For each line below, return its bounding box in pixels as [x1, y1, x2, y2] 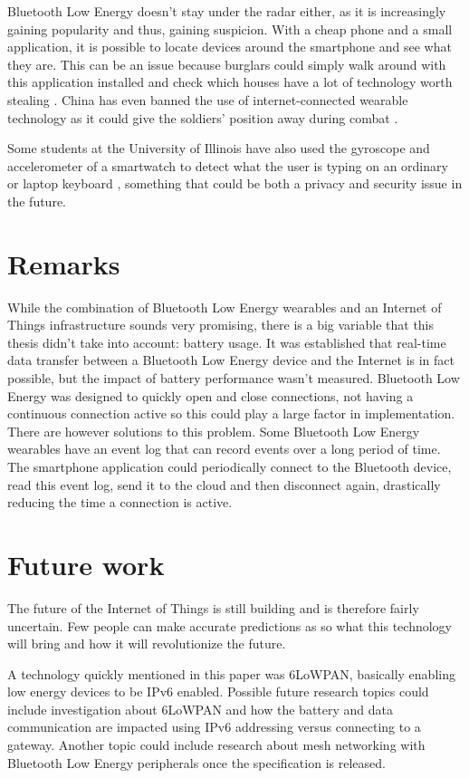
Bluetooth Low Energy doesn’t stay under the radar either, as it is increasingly [7, 2, 446, 20]
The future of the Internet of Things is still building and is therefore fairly [7, 598, 419, 617]
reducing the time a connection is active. [7, 493, 233, 512]
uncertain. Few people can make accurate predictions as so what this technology [7, 616, 452, 635]
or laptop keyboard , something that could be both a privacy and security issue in [7, 174, 463, 193]
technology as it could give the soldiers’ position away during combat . [7, 108, 398, 127]
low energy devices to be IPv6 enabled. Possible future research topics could [7, 682, 429, 701]
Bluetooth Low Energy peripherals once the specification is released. [7, 753, 386, 772]
